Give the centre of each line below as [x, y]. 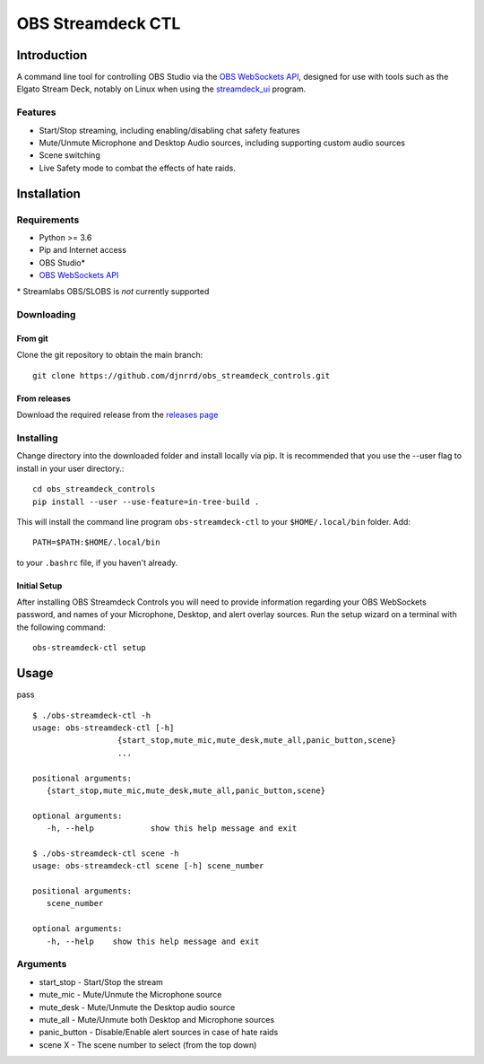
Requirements [48, 220]
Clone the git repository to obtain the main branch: [110, 355]
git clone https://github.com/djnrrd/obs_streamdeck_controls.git [181, 375]
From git [32, 339]
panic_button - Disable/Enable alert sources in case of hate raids [159, 1033]
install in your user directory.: [70, 468]
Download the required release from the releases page [117, 415]
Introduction [52, 55]
